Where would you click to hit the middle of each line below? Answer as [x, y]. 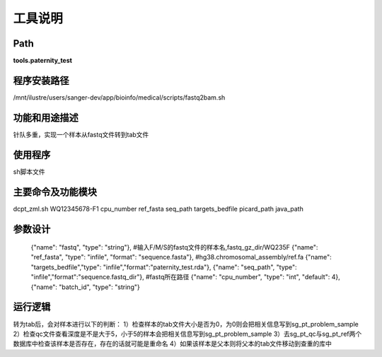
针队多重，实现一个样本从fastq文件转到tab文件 [81, 134]
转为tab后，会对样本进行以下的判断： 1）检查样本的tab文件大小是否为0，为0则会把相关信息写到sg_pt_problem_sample [186, 324]
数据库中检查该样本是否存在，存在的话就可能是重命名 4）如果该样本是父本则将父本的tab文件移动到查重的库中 [173, 344]
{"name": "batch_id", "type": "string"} [86, 287]
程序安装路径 [41, 80]
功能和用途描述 [46, 118]
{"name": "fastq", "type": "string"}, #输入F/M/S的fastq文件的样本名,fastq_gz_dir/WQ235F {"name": [174, 247]
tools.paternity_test [42, 61]
